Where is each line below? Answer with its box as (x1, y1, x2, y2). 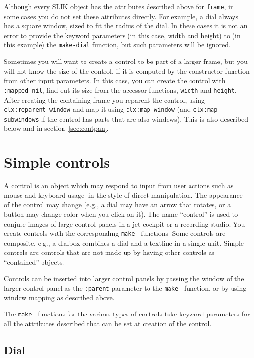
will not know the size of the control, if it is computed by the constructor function (4, 65, 250, 76)
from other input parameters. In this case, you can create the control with (4, 75, 226, 85)
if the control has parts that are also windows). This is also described (41, 113, 249, 124)
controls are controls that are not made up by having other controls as (4, 247, 215, 257)
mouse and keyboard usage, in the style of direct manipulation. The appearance (4, 190, 243, 200)
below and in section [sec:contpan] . (4, 123, 109, 133)
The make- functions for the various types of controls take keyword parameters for (4, 309, 250, 319)
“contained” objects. (4, 256, 64, 267)
